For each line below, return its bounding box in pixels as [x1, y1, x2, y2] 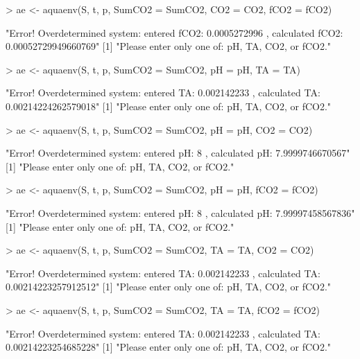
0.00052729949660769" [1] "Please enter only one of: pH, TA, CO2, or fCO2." [6, 39, 332, 53]
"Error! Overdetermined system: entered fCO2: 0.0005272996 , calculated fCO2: [6, 25, 343, 40]
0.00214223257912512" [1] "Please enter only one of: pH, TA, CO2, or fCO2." [6, 279, 332, 294]
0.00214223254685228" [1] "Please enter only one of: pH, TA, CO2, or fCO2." [6, 340, 332, 354]
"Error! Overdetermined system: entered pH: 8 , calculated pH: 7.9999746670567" [6, 146, 350, 160]
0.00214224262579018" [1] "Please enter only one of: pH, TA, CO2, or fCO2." [6, 98, 332, 113]
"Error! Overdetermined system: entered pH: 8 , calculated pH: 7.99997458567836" [6, 205, 355, 220]
